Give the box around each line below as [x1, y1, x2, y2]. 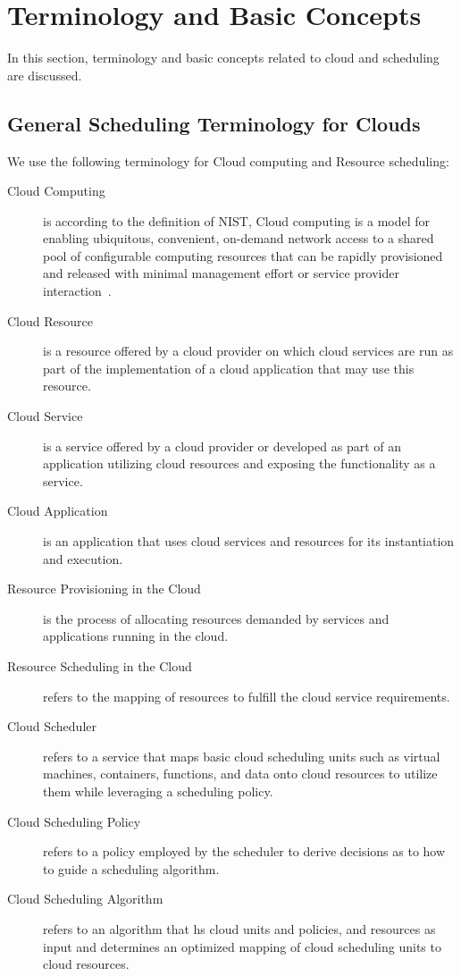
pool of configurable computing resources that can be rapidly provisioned [43, 246, 443, 265]
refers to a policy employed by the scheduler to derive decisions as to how [43, 842, 446, 861]
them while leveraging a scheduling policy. [43, 781, 273, 800]
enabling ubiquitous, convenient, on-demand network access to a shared [43, 229, 434, 248]
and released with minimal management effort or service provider [43, 264, 399, 282]
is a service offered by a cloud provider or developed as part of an [43, 436, 402, 455]
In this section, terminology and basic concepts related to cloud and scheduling [7, 48, 440, 67]
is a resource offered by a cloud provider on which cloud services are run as [43, 341, 454, 360]
